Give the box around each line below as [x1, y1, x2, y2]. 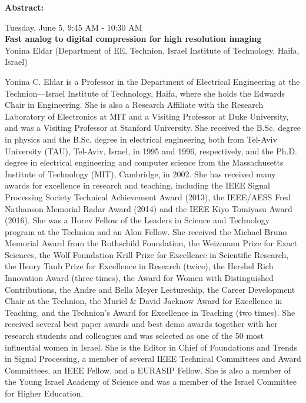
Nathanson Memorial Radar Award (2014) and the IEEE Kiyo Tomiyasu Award [5, 202, 292, 214]
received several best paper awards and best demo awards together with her [5, 318, 278, 330]
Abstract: [5, 1, 44, 13]
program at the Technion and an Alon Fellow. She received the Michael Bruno [5, 225, 287, 237]
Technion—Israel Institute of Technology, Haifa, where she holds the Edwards [5, 87, 285, 99]
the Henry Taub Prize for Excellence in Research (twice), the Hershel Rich [5, 260, 274, 272]
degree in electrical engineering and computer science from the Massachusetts [5, 156, 284, 169]
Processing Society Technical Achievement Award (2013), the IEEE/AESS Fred [5, 190, 291, 203]
